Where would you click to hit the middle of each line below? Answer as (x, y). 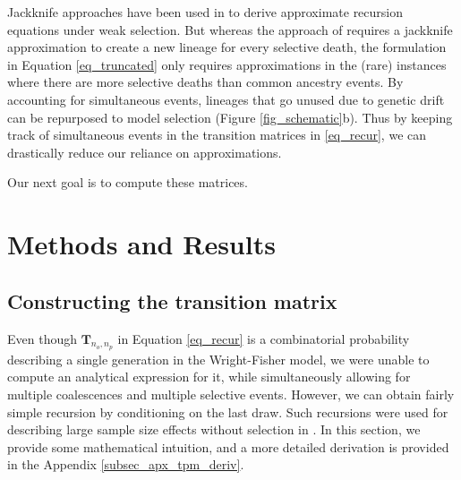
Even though (42, 338)
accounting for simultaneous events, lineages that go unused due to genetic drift (226, 99)
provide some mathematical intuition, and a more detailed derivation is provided (228, 446)
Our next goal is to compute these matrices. (128, 182)
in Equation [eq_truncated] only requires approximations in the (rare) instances (227, 64)
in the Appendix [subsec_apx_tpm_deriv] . (126, 464)
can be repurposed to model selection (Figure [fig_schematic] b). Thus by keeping (230, 117)
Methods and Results (141, 244)
